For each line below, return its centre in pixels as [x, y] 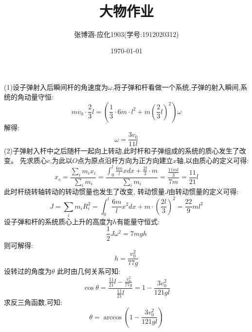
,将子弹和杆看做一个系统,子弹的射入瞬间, [176, 87]
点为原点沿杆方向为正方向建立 [125, 160]
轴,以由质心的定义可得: [213, 160]
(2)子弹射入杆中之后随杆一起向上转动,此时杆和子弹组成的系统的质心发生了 [122, 151]
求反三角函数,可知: [33, 302]
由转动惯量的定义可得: [204, 191]
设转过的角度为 [28, 271]
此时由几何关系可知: [89, 271]
